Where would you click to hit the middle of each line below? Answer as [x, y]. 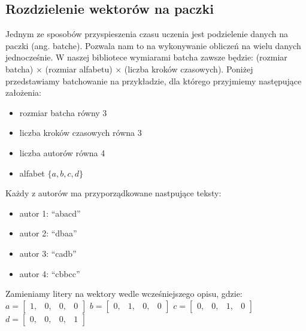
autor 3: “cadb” [48, 253]
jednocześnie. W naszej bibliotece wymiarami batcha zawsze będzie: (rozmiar [146, 57]
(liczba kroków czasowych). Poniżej [189, 69]
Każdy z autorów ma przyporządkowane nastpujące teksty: [113, 193]
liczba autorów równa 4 [62, 152]
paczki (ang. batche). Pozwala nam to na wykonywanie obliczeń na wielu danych [153, 45]
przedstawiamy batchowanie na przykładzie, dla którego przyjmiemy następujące [154, 81]
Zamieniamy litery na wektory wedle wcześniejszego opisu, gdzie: [124, 294]
